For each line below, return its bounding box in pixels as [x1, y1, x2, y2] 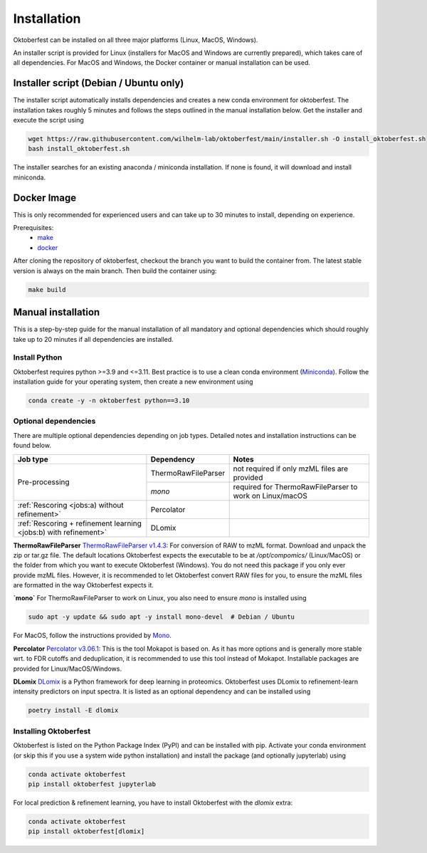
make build [28, 286, 66, 293]
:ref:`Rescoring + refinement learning [17, 518, 142, 528]
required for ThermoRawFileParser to [233, 481, 358, 491]
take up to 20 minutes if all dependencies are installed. [13, 335, 174, 343]
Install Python [13, 352, 63, 362]
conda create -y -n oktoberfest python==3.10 [28, 397, 190, 405]
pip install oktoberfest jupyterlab [28, 780, 157, 788]
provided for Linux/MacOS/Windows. [13, 664, 122, 673]
